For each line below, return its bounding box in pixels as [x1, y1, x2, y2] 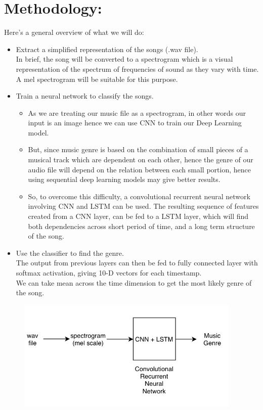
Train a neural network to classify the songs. [16, 90, 154, 101]
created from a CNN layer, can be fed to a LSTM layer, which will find [28, 211, 249, 221]
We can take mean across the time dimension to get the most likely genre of [16, 277, 252, 288]
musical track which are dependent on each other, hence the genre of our [28, 154, 253, 165]
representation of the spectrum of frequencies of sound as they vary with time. [16, 63, 259, 74]
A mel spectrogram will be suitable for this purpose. [16, 73, 178, 84]
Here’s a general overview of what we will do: [4, 27, 144, 37]
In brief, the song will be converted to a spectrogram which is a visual [16, 54, 233, 64]
